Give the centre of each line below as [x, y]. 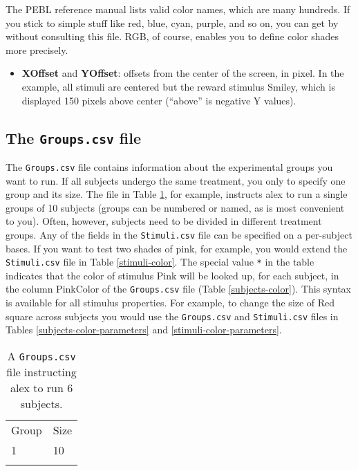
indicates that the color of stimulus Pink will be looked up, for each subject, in [172, 275]
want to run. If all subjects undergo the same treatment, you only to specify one [176, 180]
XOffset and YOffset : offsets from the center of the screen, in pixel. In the [183, 73]
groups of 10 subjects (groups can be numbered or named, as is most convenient [175, 207]
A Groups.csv [41, 355]
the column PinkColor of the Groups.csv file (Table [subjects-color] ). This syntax [178, 289]
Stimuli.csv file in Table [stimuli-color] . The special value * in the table [160, 262]
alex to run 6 [41, 387]
